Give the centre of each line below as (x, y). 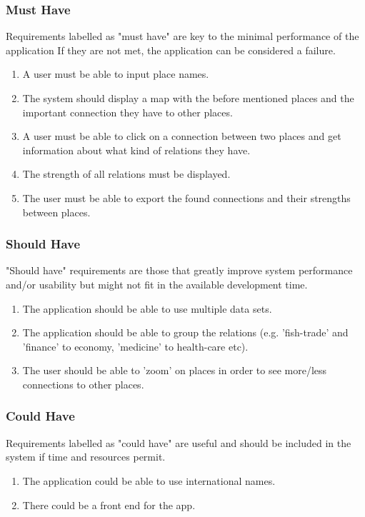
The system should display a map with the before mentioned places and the (188, 98)
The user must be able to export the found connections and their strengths (186, 197)
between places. (56, 212)
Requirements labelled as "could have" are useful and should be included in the (179, 442)
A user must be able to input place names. (116, 74)
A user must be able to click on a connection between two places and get (182, 136)
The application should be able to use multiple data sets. (147, 308)
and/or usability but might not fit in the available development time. (157, 284)
